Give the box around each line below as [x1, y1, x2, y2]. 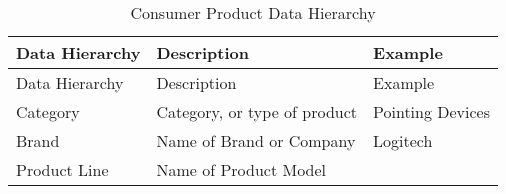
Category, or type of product [156, 100, 358, 123]
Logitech [373, 129, 433, 152]
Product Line [16, 158, 109, 181]
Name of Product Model [156, 158, 327, 181]
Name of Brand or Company [156, 129, 356, 152]
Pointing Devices [373, 100, 491, 123]
